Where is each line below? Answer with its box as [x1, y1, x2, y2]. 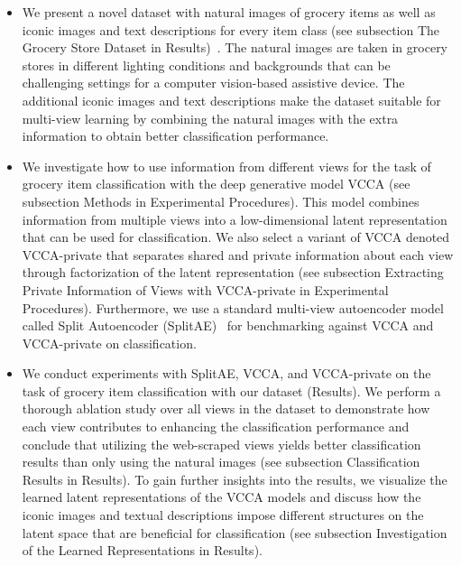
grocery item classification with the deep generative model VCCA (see [22, 174, 410, 193]
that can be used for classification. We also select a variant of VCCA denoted [22, 227, 450, 246]
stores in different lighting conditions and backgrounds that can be [22, 55, 391, 74]
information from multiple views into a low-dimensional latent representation [22, 209, 447, 228]
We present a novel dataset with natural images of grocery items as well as [22, 3, 436, 21]
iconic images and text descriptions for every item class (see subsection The [22, 20, 440, 39]
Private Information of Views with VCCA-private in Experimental [22, 280, 389, 299]
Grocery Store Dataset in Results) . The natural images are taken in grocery [22, 38, 448, 57]
